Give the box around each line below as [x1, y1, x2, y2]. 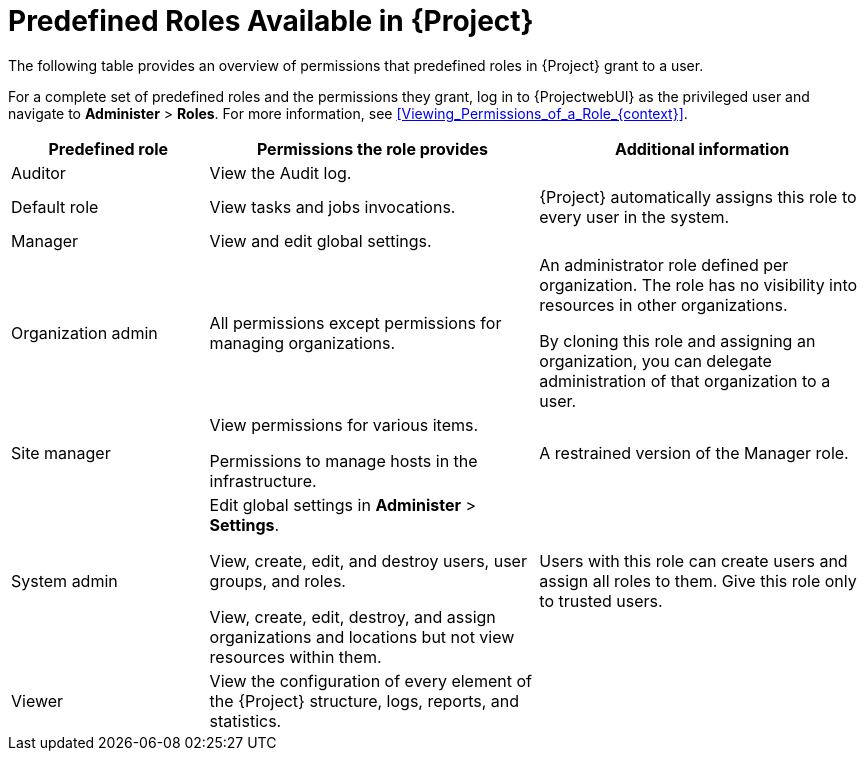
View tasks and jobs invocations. [209, 196, 456, 217]
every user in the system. [539, 206, 730, 227]
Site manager [11, 442, 111, 463]
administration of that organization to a [539, 370, 831, 391]
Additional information [615, 138, 790, 159]
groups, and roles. [209, 570, 346, 591]
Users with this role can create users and [539, 550, 848, 571]
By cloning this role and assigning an [539, 330, 816, 351]
